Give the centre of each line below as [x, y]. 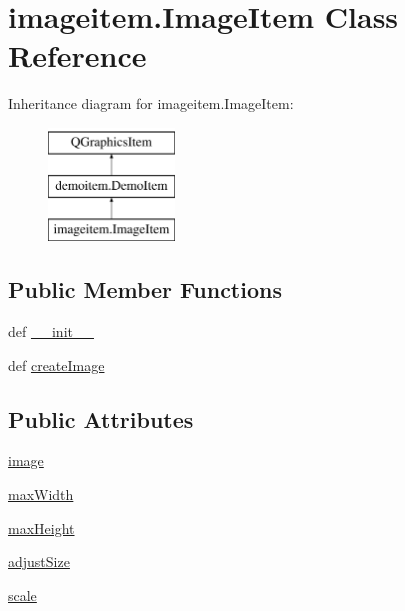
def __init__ [51, 331]
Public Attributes [101, 418]
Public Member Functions [145, 289]
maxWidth [41, 494]
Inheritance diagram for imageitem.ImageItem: [151, 103]
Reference [77, 55]
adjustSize [39, 561]
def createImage [56, 364]
